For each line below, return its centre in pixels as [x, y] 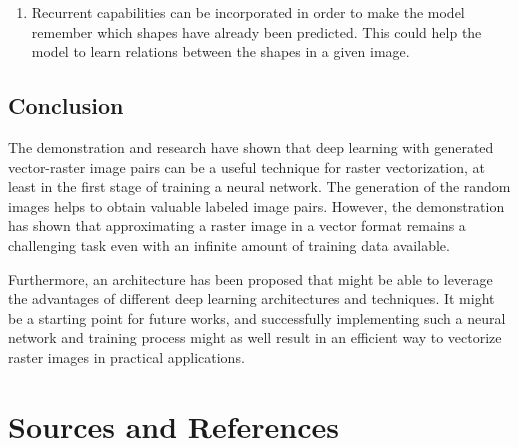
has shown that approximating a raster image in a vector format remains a [237, 225]
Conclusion [66, 105]
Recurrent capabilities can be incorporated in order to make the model [248, 12]
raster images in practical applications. [126, 356]
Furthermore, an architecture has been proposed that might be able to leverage [250, 278]
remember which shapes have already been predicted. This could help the [256, 31]
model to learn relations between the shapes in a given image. [220, 51]
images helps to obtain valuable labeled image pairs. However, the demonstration [256, 205]
